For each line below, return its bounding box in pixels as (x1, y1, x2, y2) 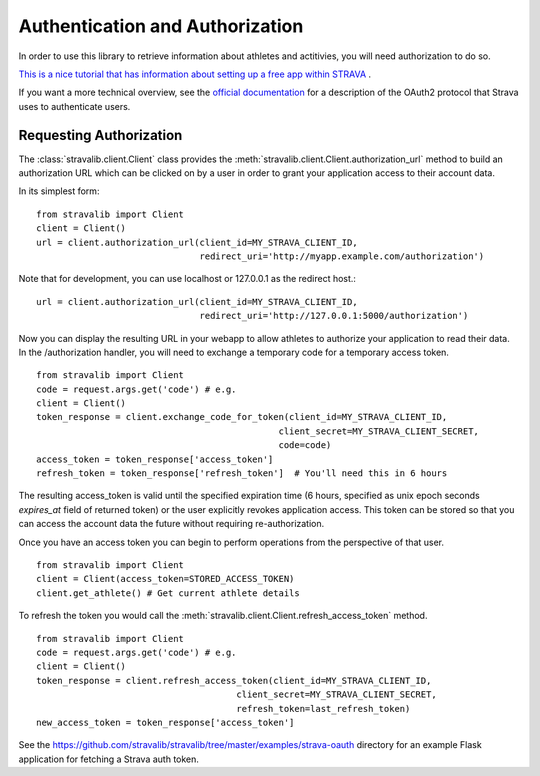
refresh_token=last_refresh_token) (236, 703, 411, 714)
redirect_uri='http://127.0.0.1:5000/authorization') (199, 310, 469, 322)
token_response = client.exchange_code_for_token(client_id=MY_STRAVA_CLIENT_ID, (36, 411, 448, 423)
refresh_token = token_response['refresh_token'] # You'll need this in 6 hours (36, 468, 448, 479)
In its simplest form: (18, 185, 100, 197)
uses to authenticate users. (18, 100, 131, 112)
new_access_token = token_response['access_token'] (36, 716, 295, 728)
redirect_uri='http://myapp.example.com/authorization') (199, 250, 485, 262)
